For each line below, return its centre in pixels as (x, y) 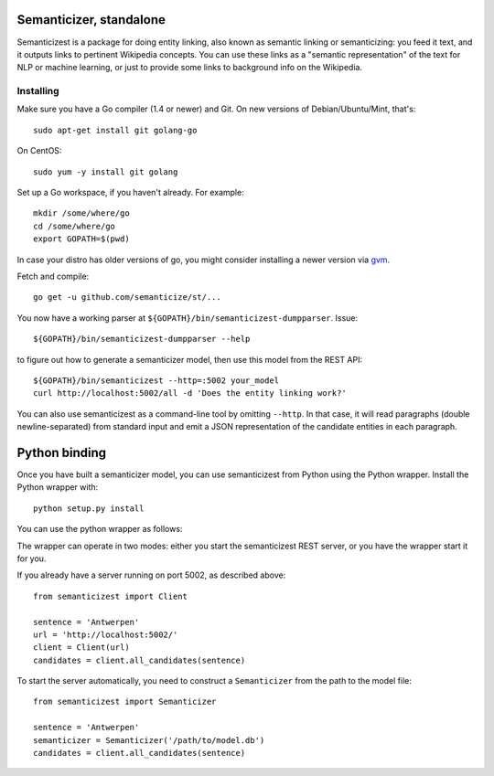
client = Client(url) (81, 648)
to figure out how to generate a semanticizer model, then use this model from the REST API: (190, 359)
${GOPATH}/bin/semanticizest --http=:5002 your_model (156, 380)
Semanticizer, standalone (91, 20)
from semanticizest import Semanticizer (125, 702)
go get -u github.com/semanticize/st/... (127, 298)
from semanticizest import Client (110, 596)
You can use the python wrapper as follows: (100, 529)
